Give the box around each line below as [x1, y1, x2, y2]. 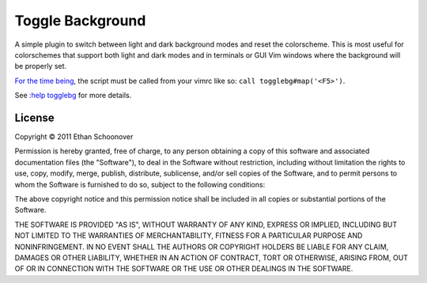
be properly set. [14, 62, 67, 71]
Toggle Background [14, 12, 146, 29]
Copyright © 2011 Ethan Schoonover [14, 132, 134, 141]
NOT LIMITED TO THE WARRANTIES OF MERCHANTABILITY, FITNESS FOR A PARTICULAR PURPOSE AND [14, 231, 363, 240]
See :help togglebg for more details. [14, 91, 132, 100]
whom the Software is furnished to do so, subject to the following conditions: [14, 179, 266, 189]
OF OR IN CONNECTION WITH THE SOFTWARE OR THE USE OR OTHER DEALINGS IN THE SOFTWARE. [14, 264, 353, 274]
